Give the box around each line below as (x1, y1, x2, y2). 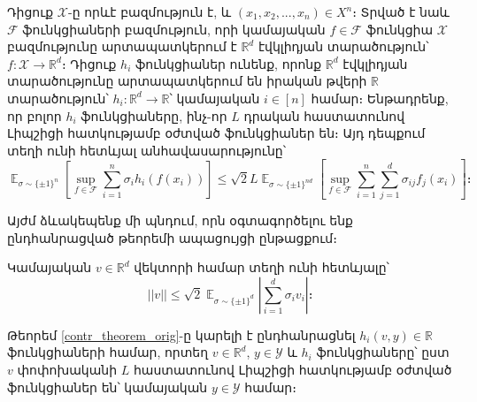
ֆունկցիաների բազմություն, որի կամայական (22, 19, 326, 38)
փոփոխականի (17, 360, 118, 378)
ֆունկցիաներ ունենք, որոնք (135, 54, 322, 72)
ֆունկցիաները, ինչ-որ (81, 106, 227, 125)
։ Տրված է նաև (352, 3, 450, 20)
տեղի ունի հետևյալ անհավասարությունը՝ (7, 140, 286, 159)
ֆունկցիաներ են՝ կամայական (7, 377, 208, 396)
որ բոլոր (7, 106, 62, 125)
